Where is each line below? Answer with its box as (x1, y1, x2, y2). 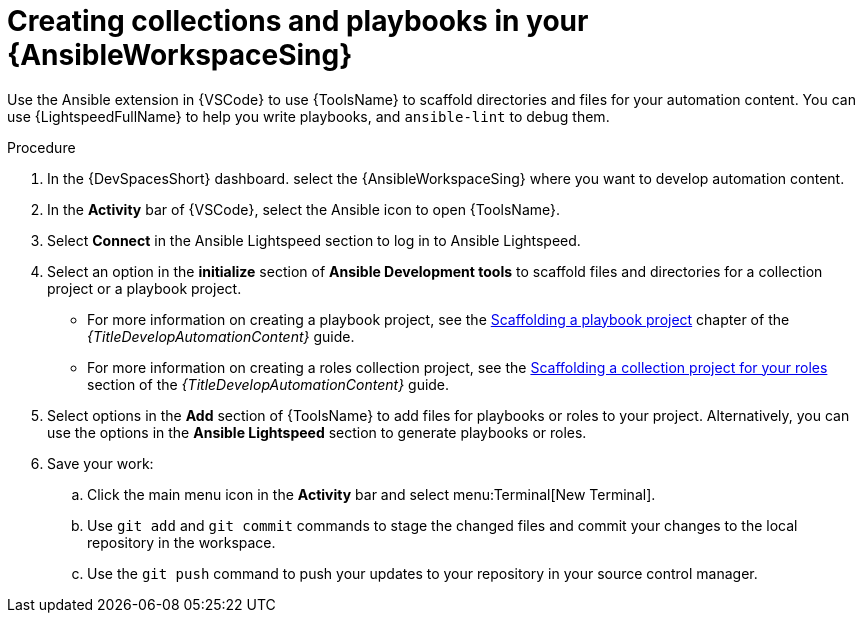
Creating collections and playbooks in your (7, 4, 589, 38)
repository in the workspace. (87, 533, 276, 551)
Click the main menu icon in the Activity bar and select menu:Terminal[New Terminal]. (87, 485, 656, 503)
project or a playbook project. (47, 279, 242, 297)
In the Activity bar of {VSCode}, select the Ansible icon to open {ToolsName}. (47, 200, 561, 218)
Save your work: (47, 454, 154, 472)
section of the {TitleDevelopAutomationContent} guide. (87, 375, 450, 393)
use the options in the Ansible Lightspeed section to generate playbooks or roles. (47, 423, 587, 441)
